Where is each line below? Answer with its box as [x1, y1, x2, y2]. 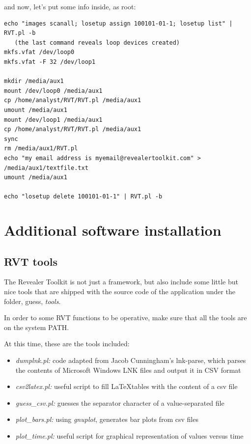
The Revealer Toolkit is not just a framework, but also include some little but [4, 277, 238, 287]
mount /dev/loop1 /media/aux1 [4, 116, 103, 123]
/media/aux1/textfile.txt [4, 164, 88, 171]
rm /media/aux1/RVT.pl [4, 145, 78, 152]
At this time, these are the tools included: [4, 338, 130, 349]
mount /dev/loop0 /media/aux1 [4, 87, 103, 94]
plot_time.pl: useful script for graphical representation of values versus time [15, 430, 244, 441]
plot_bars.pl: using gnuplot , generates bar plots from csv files [15, 414, 198, 424]
